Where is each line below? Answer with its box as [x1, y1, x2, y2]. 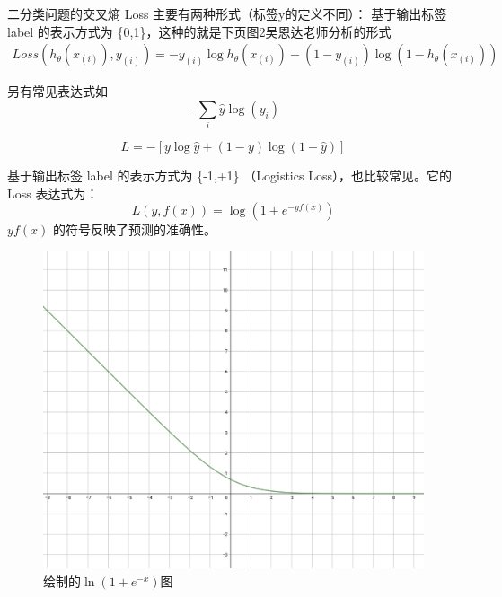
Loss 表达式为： [7, 183, 99, 202]
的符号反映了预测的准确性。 [52, 220, 216, 239]
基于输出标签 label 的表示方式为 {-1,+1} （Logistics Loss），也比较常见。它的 [7, 166, 452, 185]
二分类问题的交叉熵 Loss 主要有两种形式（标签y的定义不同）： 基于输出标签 [7, 4, 447, 22]
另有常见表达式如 [7, 82, 108, 101]
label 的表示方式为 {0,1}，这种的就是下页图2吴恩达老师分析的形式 [7, 22, 392, 40]
